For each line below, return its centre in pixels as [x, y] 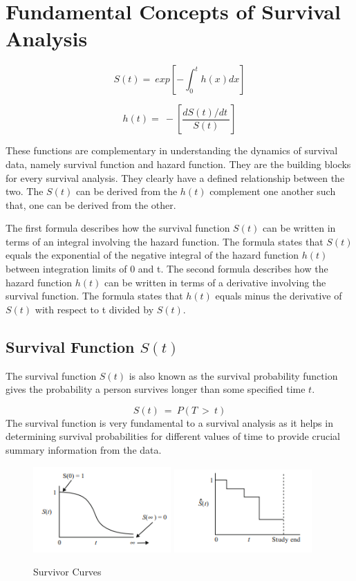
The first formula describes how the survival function [118, 228]
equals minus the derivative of [279, 296]
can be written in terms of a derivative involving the [215, 282]
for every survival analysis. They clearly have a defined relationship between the [175, 177]
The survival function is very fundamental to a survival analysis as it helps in [169, 422]
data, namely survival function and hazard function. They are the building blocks [178, 164]
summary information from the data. [84, 450]
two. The [25, 191]
